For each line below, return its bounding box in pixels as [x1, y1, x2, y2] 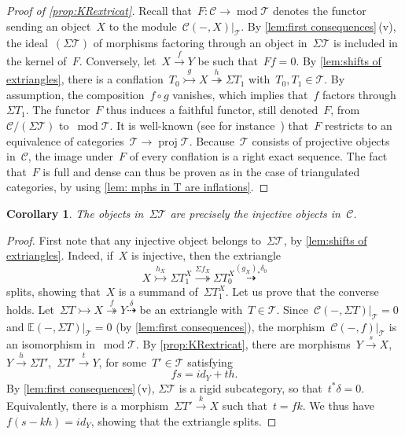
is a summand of [118, 283, 198, 300]
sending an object [6, 17, 91, 34]
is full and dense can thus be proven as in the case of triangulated [42, 163, 360, 179]
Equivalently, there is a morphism [6, 396, 169, 413]
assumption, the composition [6, 86, 145, 102]
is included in [333, 35, 398, 51]
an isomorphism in [6, 336, 95, 352]
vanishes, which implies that [172, 86, 308, 102]
